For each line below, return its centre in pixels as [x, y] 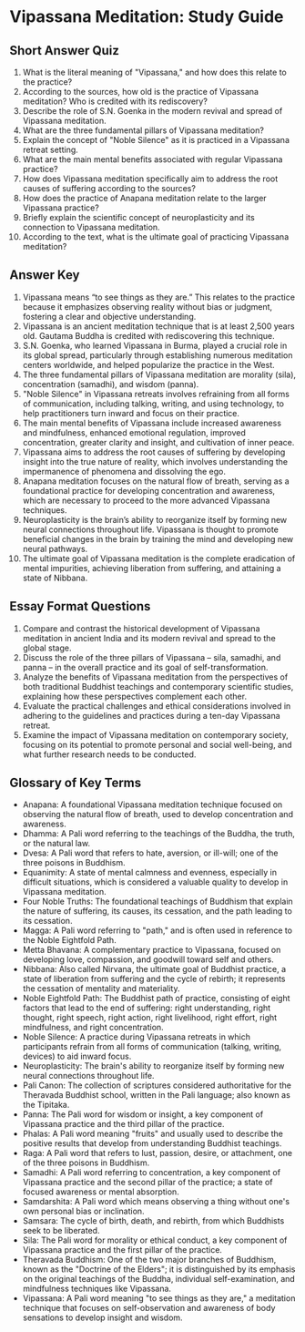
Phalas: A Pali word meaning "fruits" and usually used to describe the [153, 1134]
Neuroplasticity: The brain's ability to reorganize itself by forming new [153, 1066]
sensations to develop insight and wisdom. [103, 1317]
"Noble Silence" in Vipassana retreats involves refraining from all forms [156, 394]
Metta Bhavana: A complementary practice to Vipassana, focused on [152, 950]
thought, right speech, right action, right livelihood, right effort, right [150, 1018]
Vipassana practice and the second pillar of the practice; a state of [147, 1183]
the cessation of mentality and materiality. [101, 989]
